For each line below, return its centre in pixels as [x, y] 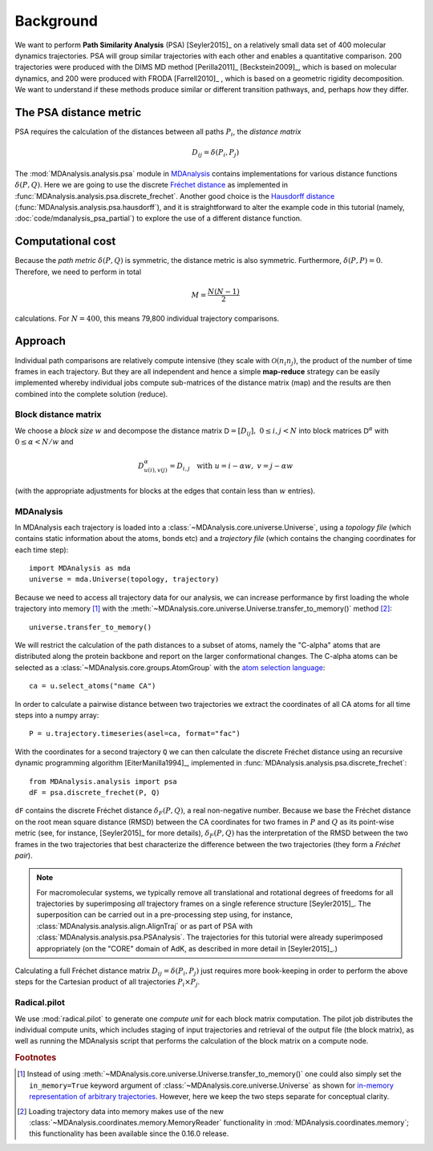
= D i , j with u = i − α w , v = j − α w [231, 467]
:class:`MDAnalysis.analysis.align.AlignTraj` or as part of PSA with [144, 926]
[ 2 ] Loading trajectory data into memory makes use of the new [121, 1111]
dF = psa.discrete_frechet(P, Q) [95, 792]
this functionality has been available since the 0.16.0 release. [129, 1133]
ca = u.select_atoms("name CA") [93, 686]
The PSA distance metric [78, 112]
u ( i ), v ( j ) [156, 470]
